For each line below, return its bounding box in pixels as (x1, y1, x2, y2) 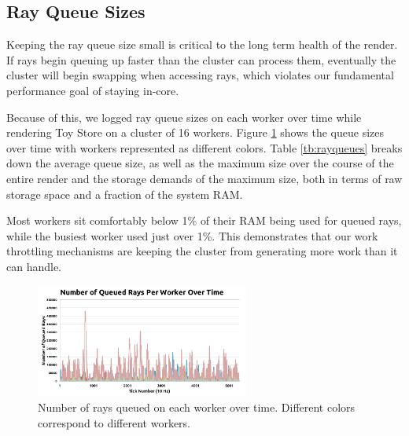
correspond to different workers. (38, 414, 191, 431)
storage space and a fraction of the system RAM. (6, 185, 243, 202)
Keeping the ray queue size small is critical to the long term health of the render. (6, 36, 398, 53)
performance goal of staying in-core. (6, 82, 179, 98)
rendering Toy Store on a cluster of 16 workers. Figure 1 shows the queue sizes (6, 124, 384, 141)
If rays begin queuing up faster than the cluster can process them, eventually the (6, 51, 396, 68)
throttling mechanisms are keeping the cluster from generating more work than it (6, 243, 398, 259)
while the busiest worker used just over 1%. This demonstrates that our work (6, 227, 378, 244)
